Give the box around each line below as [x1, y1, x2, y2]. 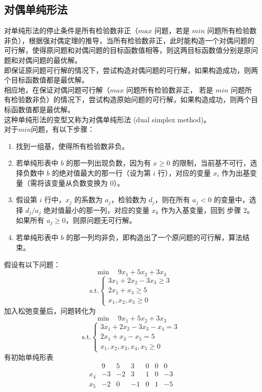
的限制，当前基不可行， [172, 158, 250, 168]
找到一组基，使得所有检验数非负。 [16, 140, 129, 151]
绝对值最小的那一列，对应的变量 [43, 204, 150, 215]
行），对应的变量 [158, 167, 211, 178]
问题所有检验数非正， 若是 [126, 84, 214, 95]
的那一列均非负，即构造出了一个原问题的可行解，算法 [66, 232, 243, 243]
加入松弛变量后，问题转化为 [4, 305, 96, 316]
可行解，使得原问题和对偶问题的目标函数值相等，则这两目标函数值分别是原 [4, 45, 251, 55]
